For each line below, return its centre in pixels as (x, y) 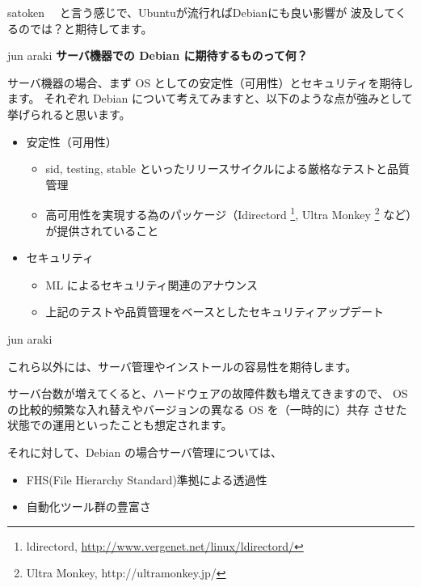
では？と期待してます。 (91, 28)
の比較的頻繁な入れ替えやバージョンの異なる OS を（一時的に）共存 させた (207, 409)
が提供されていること (102, 230)
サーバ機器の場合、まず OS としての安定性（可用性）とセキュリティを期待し (210, 82)
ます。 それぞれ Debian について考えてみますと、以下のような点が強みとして (210, 98)
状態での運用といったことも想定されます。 (120, 425)
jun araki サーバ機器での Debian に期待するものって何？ (158, 55)
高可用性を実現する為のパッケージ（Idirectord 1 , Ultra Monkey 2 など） (229, 213)
